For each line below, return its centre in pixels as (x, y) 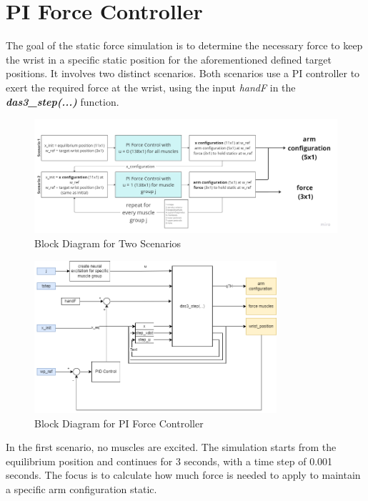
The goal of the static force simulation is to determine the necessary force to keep (184, 45)
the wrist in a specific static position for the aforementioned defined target (169, 59)
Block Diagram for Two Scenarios (108, 243)
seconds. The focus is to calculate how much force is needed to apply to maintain (183, 475)
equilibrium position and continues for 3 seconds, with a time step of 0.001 (169, 461)
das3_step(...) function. (63, 101)
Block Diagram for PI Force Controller (119, 423)
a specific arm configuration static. (81, 489)
